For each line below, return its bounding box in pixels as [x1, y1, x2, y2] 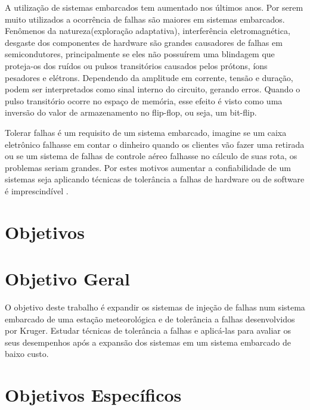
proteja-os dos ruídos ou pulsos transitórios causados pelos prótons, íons [5, 59, 268, 72]
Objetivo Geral [5, 266, 130, 291]
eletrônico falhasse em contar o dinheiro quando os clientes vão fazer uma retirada [5, 138, 305, 150]
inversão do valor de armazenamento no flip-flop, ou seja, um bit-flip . [5, 106, 257, 119]
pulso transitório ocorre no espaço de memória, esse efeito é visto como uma [5, 94, 283, 107]
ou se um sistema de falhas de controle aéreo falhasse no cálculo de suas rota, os [5, 150, 297, 162]
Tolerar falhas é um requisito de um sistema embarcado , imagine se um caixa [5, 126, 287, 138]
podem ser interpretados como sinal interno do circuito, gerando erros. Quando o [5, 83, 300, 95]
